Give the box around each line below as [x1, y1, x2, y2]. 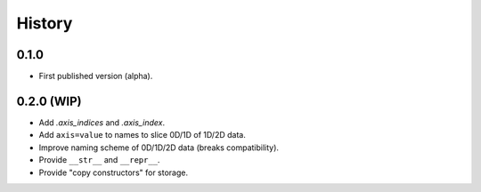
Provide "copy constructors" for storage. [38, 167, 189, 178]
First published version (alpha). [38, 71, 153, 82]
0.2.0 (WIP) [16, 93, 82, 108]
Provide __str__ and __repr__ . [38, 155, 160, 165]
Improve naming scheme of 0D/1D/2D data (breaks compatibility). [38, 142, 280, 153]
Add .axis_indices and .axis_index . [38, 116, 165, 128]
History [16, 13, 73, 33]
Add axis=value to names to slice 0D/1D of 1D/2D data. [38, 130, 247, 140]
